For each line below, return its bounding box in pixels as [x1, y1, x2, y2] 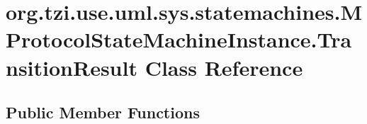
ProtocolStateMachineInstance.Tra [6, 25, 352, 54]
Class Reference [145, 52, 303, 81]
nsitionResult [6, 52, 137, 81]
